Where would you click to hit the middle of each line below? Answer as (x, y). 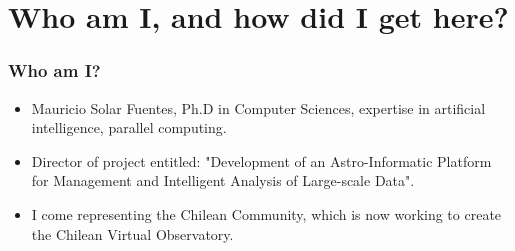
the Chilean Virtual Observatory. (132, 233)
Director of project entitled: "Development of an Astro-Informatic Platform (261, 160)
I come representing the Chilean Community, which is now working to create (266, 213)
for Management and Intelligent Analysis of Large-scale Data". (223, 180)
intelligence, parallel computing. (129, 127)
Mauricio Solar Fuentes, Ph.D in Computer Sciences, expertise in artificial (258, 107)
